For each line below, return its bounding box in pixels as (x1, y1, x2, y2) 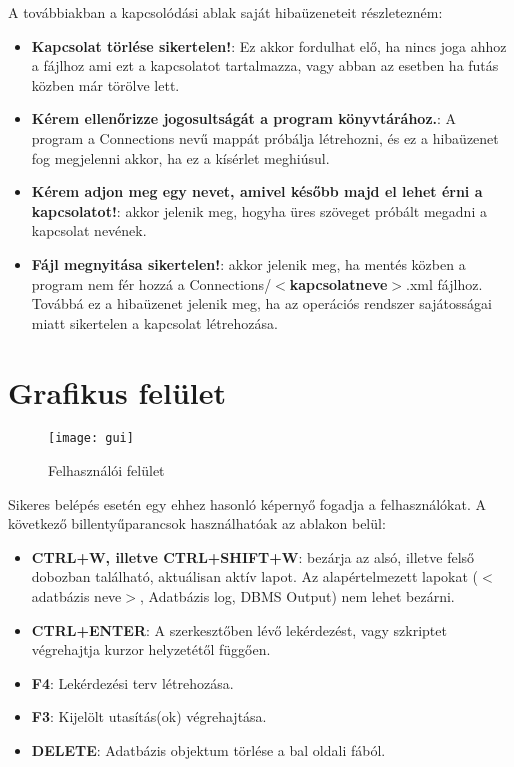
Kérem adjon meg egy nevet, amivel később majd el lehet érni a (31, 181, 483, 202)
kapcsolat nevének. (31, 220, 147, 241)
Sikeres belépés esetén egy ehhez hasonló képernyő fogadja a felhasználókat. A (8, 493, 486, 514)
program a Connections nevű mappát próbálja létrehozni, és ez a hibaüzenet (31, 127, 499, 148)
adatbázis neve (31, 586, 122, 607)
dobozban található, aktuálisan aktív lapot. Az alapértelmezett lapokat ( (31, 566, 479, 587)
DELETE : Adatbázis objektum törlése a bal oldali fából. (31, 740, 386, 761)
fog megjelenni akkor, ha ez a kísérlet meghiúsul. (31, 147, 330, 168)
